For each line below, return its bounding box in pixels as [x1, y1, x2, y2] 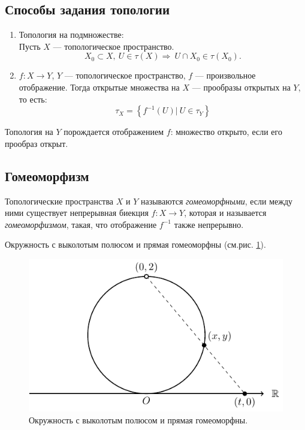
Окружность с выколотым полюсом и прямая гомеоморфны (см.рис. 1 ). [5, 238, 266, 251]
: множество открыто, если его [170, 125, 282, 138]
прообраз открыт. [5, 137, 68, 149]
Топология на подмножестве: [19, 28, 124, 41]
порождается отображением [64, 125, 164, 138]
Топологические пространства [5, 194, 114, 207]
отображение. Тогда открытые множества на [19, 80, 180, 93]
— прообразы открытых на [192, 80, 291, 93]
